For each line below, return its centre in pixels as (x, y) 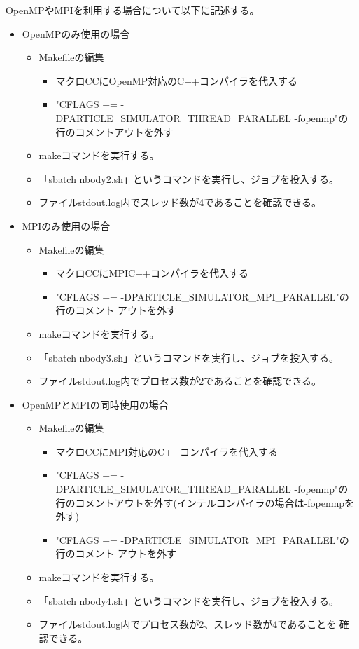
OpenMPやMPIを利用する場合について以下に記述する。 (133, 10)
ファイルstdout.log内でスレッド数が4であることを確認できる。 (180, 202)
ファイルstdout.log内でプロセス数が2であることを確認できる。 (180, 381)
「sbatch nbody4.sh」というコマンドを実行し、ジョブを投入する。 (189, 600)
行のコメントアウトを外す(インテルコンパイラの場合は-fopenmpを (205, 502)
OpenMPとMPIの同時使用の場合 (95, 404)
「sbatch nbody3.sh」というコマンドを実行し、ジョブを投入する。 (189, 357)
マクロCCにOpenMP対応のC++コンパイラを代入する (176, 80)
